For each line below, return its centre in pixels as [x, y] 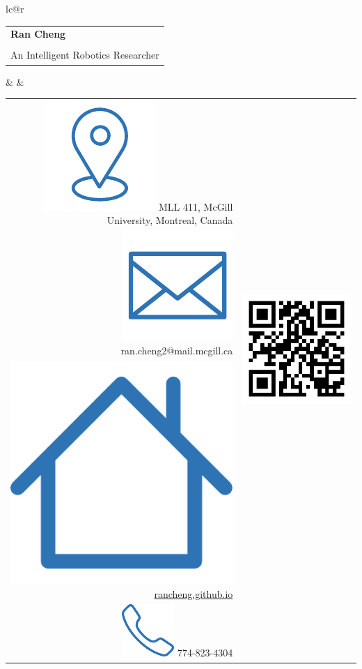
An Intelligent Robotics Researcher [85, 55]
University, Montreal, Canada [170, 220]
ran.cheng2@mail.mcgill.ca [177, 350]
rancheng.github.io [194, 593]
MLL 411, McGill [196, 206]
